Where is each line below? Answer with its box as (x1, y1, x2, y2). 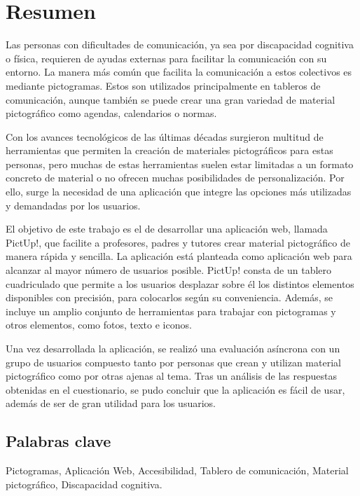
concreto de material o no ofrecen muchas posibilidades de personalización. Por (6, 170, 345, 185)
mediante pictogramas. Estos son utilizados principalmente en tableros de (6, 78, 321, 92)
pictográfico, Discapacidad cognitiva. (6, 476, 162, 491)
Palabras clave (6, 430, 111, 452)
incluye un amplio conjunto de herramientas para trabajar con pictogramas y (6, 303, 336, 318)
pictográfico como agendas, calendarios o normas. (6, 106, 217, 120)
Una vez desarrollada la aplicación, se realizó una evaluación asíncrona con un (6, 341, 340, 355)
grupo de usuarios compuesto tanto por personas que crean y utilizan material (6, 354, 341, 369)
